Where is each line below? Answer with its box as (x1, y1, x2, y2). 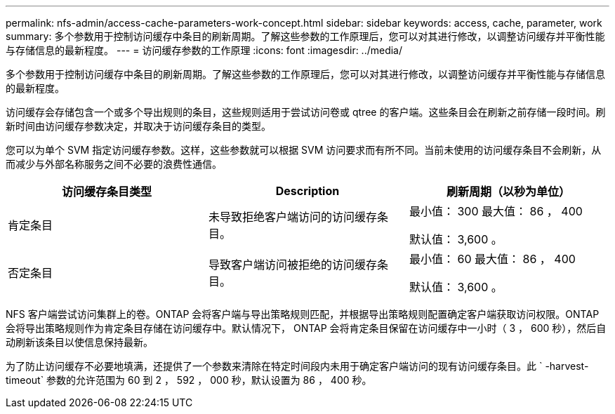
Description (275, 184, 340, 198)
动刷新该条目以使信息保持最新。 (6, 336, 153, 348)
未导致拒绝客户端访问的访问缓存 (208, 210, 377, 224)
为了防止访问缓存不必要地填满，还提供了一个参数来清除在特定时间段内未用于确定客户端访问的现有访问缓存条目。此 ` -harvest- (6, 360, 589, 372)
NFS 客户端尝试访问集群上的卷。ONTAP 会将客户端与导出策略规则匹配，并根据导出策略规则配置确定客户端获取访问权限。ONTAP (6, 308, 600, 320)
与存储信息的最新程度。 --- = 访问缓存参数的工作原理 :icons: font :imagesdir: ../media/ (6, 44, 403, 56)
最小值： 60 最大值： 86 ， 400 (409, 252, 576, 266)
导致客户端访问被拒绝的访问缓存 (208, 258, 377, 272)
